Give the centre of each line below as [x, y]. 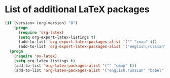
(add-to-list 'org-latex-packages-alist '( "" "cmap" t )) [75, 66]
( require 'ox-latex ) [36, 56]
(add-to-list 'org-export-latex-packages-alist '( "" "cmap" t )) [88, 42]
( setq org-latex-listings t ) [45, 61]
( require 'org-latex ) [41, 32]
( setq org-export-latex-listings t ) [57, 37]
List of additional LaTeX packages [77, 9]
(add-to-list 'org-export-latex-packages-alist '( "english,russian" [92, 47]
